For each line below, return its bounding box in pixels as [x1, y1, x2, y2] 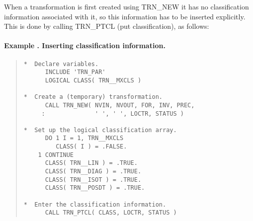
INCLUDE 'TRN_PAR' [45, 69, 106, 76]
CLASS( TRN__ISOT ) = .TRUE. [45, 176, 142, 183]
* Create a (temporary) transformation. [23, 93, 163, 101]
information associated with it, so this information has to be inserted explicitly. [4, 11, 246, 21]
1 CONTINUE [38, 151, 74, 158]
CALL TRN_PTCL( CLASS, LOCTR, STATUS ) [45, 209, 177, 217]
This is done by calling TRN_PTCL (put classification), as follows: [4, 21, 209, 31]
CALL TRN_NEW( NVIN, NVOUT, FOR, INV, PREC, [45, 101, 195, 109]
